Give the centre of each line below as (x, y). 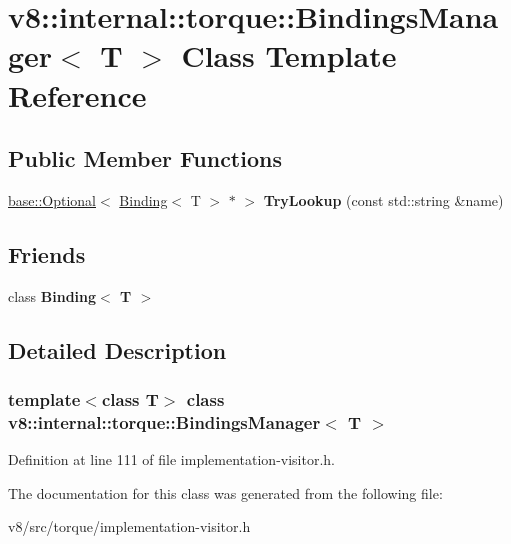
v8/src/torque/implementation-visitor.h (129, 526)
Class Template (289, 55)
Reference (77, 94)
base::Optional (52, 199)
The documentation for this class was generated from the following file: (225, 492)
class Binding (52, 295)
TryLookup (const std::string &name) (383, 199)
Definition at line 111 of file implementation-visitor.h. (172, 459)
